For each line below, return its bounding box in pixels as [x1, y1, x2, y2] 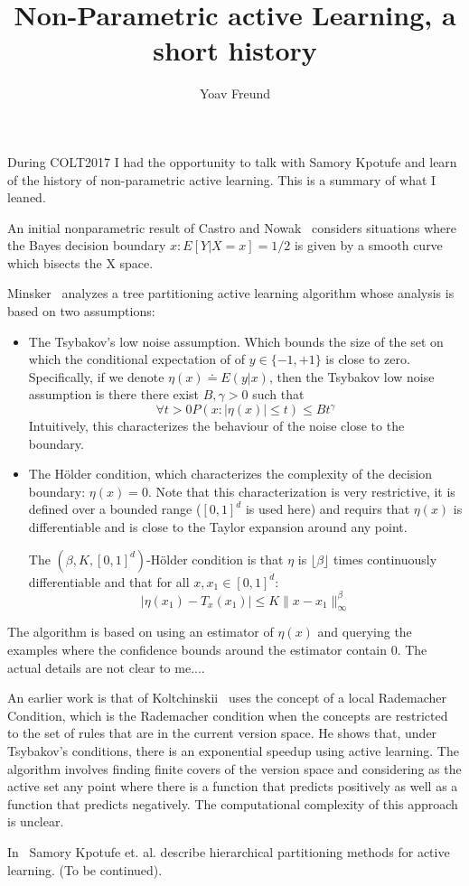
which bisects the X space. [7, 253, 154, 272]
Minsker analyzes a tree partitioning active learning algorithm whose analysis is [7, 284, 455, 303]
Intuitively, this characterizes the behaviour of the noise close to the [28, 416, 405, 435]
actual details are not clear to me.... [7, 658, 205, 676]
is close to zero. [325, 350, 410, 368]
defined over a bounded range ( [28, 499, 202, 518]
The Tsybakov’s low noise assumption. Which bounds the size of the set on [28, 331, 444, 350]
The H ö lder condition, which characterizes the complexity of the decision [28, 464, 433, 483]
